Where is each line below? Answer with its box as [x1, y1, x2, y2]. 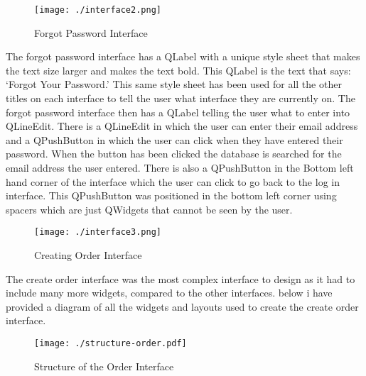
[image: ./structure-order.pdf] [34, 338, 187, 348]
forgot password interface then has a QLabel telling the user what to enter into [6, 104, 350, 119]
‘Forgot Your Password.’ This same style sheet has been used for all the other [6, 77, 342, 92]
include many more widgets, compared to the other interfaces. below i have [6, 285, 333, 300]
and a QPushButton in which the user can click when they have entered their [6, 132, 343, 147]
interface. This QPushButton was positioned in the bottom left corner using [6, 188, 337, 203]
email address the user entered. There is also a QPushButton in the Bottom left [6, 160, 354, 175]
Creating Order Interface [34, 248, 142, 262]
